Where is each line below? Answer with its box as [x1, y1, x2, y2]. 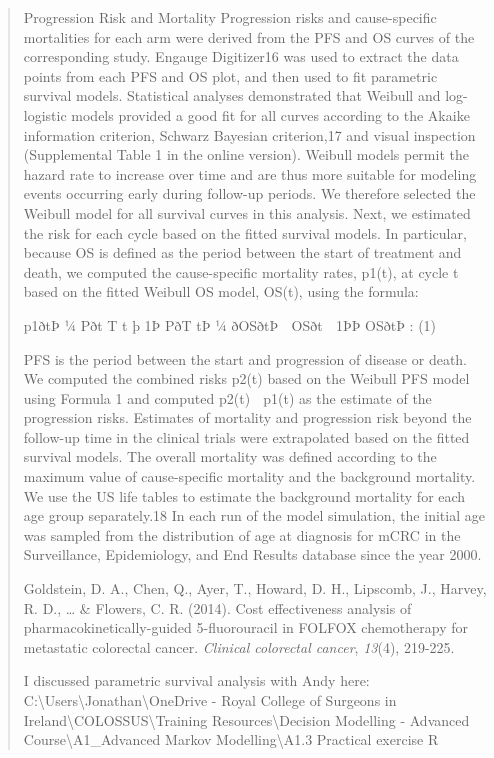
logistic [23, 104, 67, 125]
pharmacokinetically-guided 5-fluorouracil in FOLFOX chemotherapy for [23, 617, 468, 638]
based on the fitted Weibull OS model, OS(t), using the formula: [23, 281, 419, 302]
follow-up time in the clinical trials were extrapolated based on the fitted [23, 426, 470, 447]
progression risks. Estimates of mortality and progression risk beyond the [23, 407, 472, 428]
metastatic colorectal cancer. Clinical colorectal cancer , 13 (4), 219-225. [23, 636, 455, 657]
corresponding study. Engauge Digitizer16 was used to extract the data [23, 46, 459, 67]
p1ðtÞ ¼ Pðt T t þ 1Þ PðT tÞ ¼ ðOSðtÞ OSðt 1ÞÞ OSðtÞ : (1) [23, 314, 437, 335]
